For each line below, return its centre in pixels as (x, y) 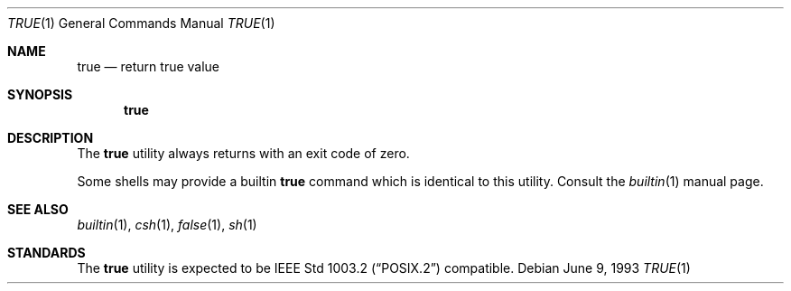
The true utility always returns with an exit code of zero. (243, 153)
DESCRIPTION (51, 138)
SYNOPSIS (40, 94)
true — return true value (149, 66)
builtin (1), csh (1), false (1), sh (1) (167, 225)
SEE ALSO (38, 209)
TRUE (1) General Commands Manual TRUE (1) (141, 23)
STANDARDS (47, 253)
